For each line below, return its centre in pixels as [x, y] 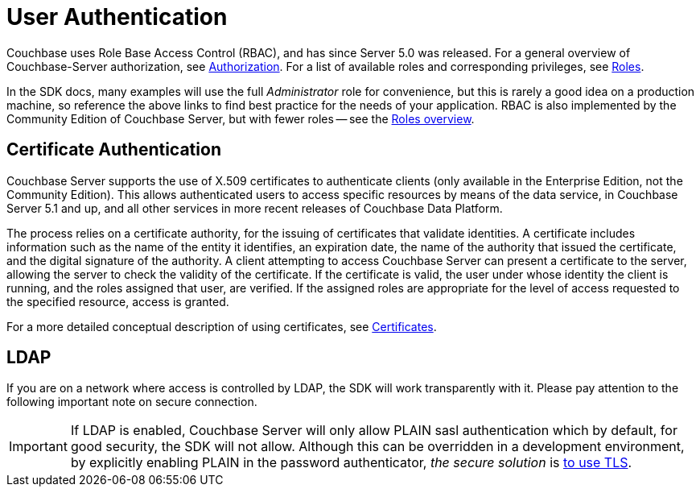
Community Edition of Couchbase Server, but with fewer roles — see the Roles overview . [241, 118]
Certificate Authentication [114, 150]
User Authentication [117, 17]
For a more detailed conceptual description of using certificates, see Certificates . [222, 326]
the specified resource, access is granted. [118, 301]
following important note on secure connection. [132, 402]
